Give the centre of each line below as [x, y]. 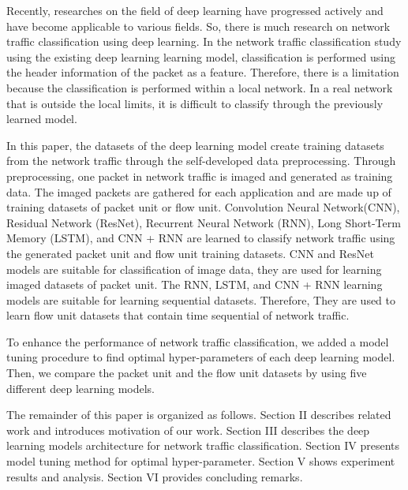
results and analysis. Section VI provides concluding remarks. [155, 476]
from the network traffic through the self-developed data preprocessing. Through [201, 161]
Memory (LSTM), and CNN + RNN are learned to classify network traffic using [201, 238]
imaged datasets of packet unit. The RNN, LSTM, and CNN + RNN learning [195, 284]
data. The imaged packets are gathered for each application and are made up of [199, 191]
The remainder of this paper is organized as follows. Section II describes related [199, 415]
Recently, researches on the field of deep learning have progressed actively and [195, 10]
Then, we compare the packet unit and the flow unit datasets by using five [187, 373]
